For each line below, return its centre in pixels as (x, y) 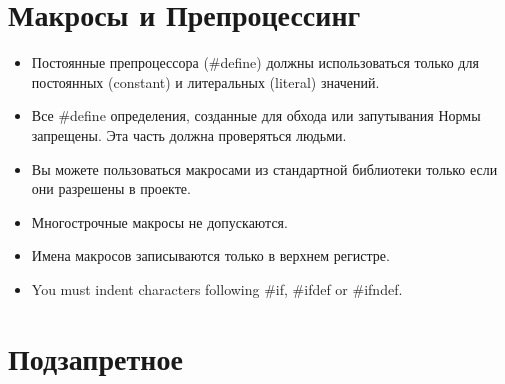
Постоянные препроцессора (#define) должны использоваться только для (255, 62)
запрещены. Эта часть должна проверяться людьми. (189, 134)
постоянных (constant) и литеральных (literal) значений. (205, 81)
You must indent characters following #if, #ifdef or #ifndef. (217, 288)
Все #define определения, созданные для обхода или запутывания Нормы (256, 115)
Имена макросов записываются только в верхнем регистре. (210, 255)
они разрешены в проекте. (111, 188)
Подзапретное (95, 357)
